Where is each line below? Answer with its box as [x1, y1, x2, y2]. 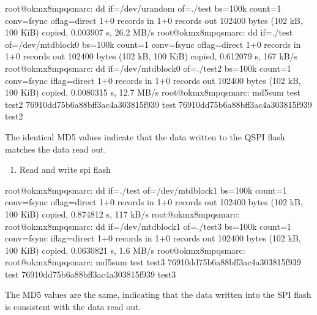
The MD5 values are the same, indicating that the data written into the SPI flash [5, 288, 311, 301]
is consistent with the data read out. [5, 300, 141, 313]
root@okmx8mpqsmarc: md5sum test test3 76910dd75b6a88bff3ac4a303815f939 [5, 256, 301, 268]
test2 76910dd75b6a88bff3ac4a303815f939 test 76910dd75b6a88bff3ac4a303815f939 [5, 97, 312, 110]
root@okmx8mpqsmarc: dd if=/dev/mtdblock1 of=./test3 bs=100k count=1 [5, 219, 291, 232]
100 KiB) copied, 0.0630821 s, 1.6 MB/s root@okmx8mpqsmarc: [5, 243, 245, 256]
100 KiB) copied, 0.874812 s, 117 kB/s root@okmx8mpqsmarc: [5, 207, 240, 220]
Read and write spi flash [19, 163, 111, 176]
